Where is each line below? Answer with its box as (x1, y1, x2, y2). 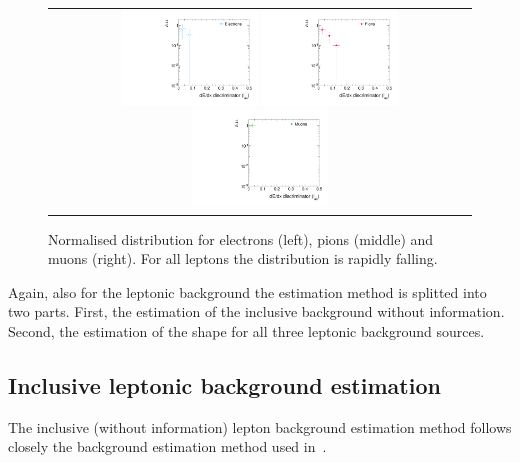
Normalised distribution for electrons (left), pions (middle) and (48, 228, 434, 249)
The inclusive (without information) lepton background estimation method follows (8, 416, 512, 437)
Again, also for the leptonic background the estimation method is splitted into (8, 281, 487, 302)
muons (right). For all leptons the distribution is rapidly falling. (48, 248, 438, 269)
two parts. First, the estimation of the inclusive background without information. (8, 301, 505, 322)
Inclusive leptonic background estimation (8, 370, 441, 401)
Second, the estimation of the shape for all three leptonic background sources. (8, 321, 485, 342)
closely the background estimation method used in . (8, 436, 327, 457)
